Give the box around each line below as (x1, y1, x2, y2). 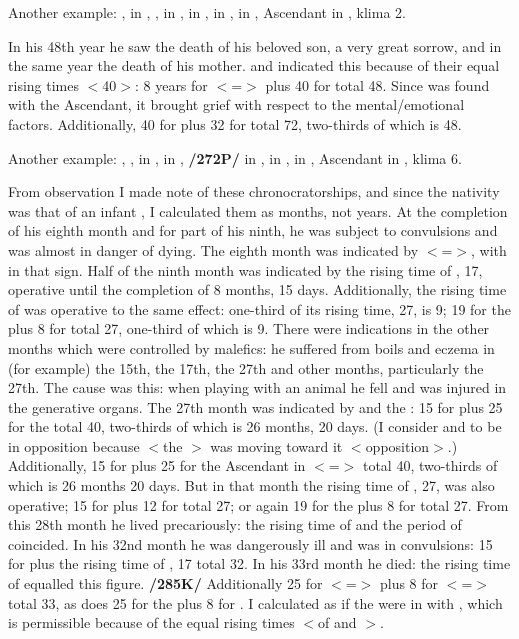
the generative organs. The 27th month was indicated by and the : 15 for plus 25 (8, 396, 503, 417)
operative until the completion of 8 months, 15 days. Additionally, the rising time (8, 279, 507, 300)
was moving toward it (210, 435, 343, 456)
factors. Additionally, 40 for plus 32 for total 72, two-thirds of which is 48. (8, 113, 462, 134)
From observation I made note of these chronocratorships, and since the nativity (8, 181, 500, 202)
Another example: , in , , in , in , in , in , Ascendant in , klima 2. (8, 2, 406, 22)
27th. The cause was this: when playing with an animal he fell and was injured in (8, 377, 507, 398)
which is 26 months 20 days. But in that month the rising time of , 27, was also (8, 475, 495, 496)
